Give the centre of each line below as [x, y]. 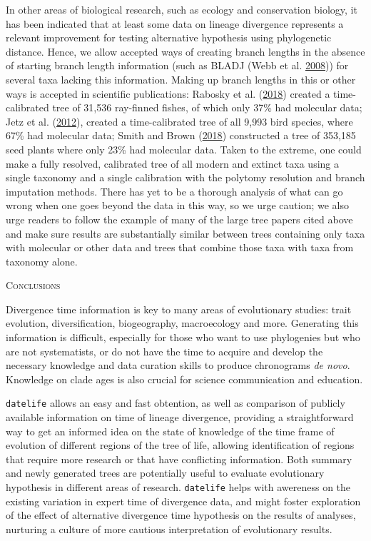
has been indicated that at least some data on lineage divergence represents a [175, 23]
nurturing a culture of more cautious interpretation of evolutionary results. [169, 529]
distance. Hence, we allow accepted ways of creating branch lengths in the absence [185, 51]
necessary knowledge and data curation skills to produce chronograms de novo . [178, 365]
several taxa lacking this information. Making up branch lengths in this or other [181, 79]
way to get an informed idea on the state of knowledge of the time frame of [170, 431]
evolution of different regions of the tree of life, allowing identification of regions [180, 445]
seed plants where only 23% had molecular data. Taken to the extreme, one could [184, 149]
